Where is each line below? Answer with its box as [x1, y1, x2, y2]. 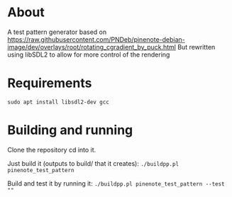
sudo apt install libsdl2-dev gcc [7, 98, 110, 106]
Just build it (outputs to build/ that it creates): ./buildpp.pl [7, 159, 179, 167]
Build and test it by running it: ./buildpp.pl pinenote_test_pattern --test [7, 179, 225, 188]
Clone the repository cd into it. [7, 145, 96, 154]
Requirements [7, 75, 92, 91]
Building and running [7, 122, 133, 138]
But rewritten [177, 43, 216, 51]
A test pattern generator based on [7, 28, 107, 36]
